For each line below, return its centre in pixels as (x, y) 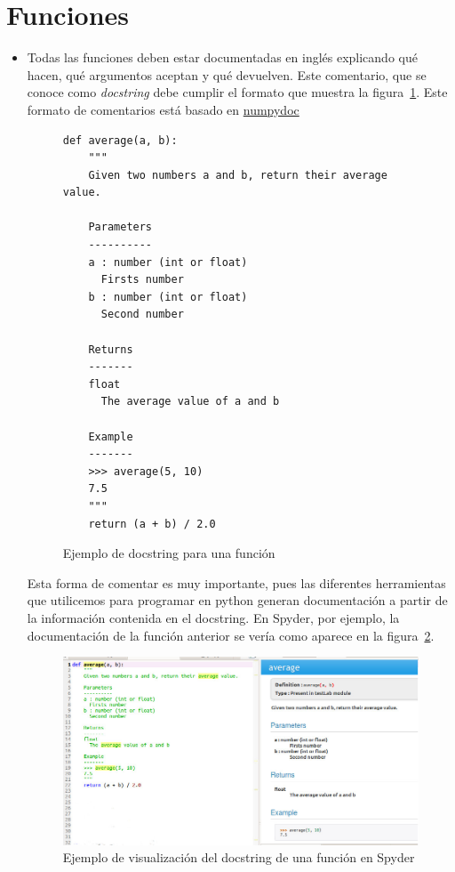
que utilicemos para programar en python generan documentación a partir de (237, 600)
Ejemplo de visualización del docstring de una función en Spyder (239, 857)
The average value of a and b (190, 402)
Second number (142, 315)
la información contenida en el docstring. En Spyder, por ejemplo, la (213, 617)
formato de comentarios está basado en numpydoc (163, 109)
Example (111, 436)
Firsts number (142, 280)
